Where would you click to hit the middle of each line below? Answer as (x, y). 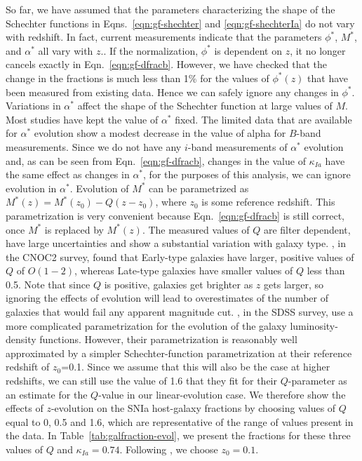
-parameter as (317, 381)
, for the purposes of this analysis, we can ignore (247, 174)
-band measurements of (237, 146)
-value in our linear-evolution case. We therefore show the (222, 394)
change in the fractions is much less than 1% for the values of (138, 78)
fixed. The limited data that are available (263, 119)
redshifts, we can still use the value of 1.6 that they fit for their (141, 381)
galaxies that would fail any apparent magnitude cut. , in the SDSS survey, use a (180, 312)
